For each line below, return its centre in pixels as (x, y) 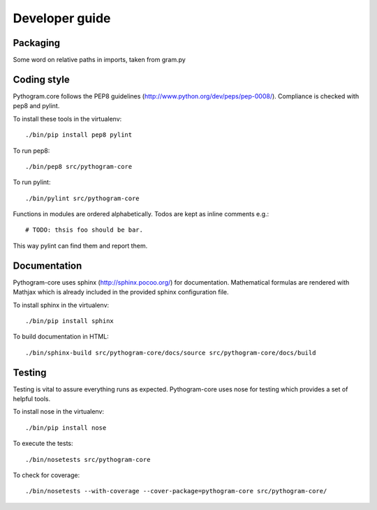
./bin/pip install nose (66, 428)
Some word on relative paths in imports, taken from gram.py (99, 60)
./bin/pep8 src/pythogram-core (79, 166)
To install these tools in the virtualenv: (67, 119)
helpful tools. (32, 399)
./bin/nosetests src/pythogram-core (88, 459)
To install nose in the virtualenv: (59, 412)
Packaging (37, 43)
